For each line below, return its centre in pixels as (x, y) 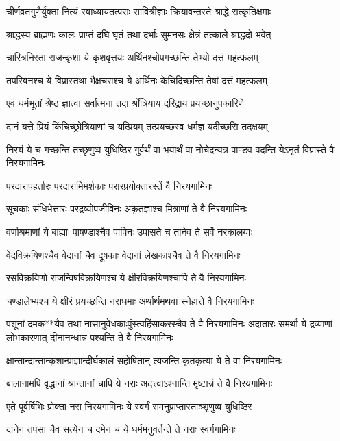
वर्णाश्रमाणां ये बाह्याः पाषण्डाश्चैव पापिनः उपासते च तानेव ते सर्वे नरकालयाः (129, 231)
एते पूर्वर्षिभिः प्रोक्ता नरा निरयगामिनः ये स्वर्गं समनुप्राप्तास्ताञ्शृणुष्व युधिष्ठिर (129, 406)
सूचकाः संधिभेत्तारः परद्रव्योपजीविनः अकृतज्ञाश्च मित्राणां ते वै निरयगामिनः (127, 209)
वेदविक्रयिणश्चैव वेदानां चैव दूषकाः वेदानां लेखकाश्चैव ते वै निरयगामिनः (123, 254)
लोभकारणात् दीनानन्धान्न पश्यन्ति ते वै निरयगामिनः (90, 337)
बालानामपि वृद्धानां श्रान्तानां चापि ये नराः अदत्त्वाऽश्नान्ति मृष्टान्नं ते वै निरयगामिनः (139, 383)
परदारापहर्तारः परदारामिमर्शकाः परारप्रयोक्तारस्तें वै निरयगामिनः (109, 185)
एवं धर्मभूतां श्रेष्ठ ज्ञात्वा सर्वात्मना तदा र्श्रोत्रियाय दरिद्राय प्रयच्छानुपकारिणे (125, 103)
